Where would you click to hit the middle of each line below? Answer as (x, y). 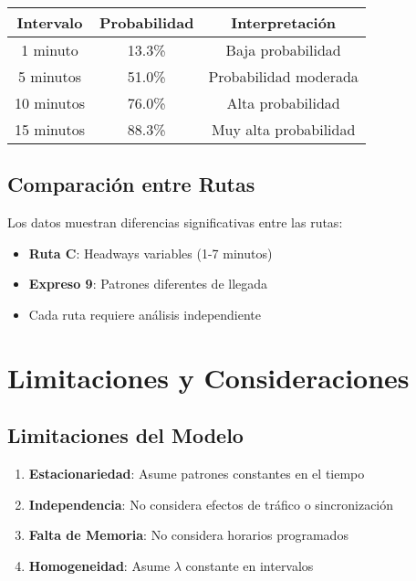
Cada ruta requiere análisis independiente (145, 314)
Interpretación (284, 22)
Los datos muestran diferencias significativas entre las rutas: (175, 222)
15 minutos (50, 129)
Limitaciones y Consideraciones (208, 377)
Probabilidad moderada (283, 76)
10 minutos (50, 103)
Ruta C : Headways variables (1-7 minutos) (151, 253)
